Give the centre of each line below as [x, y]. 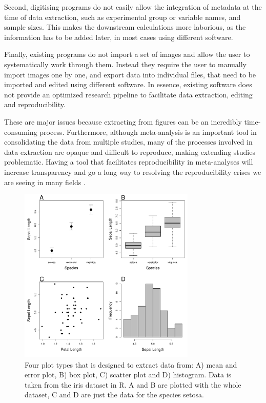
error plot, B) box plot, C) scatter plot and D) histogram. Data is [128, 375]
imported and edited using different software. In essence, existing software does [128, 84]
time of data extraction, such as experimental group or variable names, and [122, 17]
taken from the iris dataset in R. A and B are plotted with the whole [133, 384]
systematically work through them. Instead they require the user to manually [126, 64]
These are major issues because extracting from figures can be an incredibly [123, 121]
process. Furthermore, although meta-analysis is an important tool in [148, 132]
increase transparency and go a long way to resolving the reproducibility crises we [133, 172]
